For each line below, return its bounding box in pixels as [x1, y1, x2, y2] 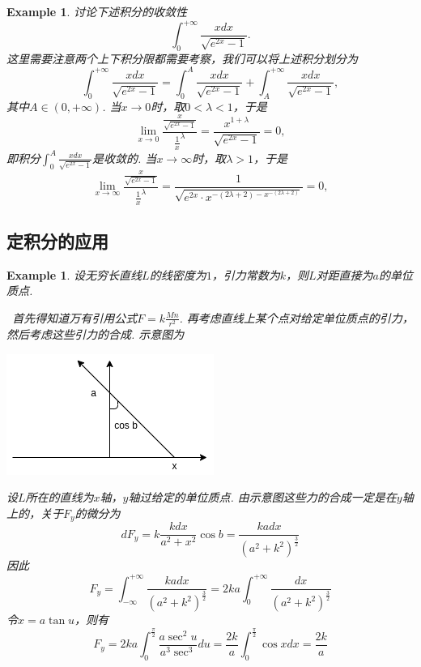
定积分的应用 [6, 228, 108, 253]
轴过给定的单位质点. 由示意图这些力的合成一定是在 [128, 489, 397, 506]
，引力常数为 [211, 266, 280, 283]
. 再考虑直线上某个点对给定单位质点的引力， [179, 309, 414, 326]
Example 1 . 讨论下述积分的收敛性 [6, 3, 188, 19]
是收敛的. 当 [92, 149, 157, 166]
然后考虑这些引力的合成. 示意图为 [6, 325, 185, 342]
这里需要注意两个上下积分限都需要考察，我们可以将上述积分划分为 [6, 49, 358, 66]
